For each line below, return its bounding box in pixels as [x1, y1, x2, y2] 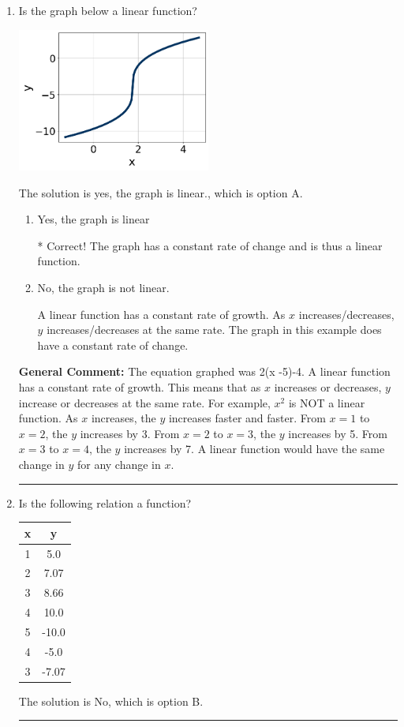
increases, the [91, 410, 156, 426]
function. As [18, 410, 78, 426]
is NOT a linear [288, 394, 365, 410]
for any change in [77, 455, 161, 472]
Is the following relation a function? [18, 494, 192, 511]
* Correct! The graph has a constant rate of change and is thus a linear [37, 237, 383, 253]
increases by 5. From [288, 425, 387, 441]
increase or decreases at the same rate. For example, [18, 394, 271, 410]
